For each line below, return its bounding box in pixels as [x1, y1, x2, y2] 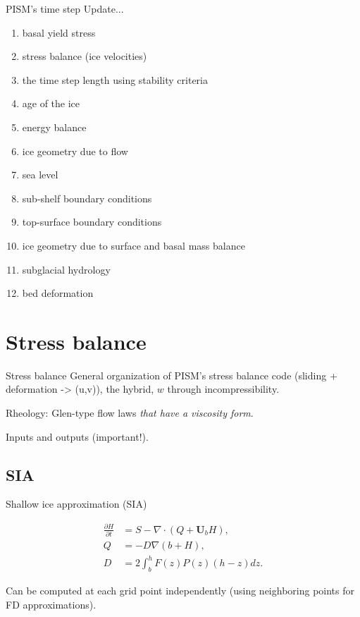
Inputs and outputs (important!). [6, 429, 149, 444]
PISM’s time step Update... [6, 1, 124, 16]
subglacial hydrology [22, 262, 111, 276]
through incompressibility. [167, 381, 280, 396]
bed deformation [22, 286, 94, 300]
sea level [22, 167, 58, 182]
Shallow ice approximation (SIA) [6, 496, 147, 511]
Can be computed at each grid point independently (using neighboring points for [6, 583, 355, 598]
